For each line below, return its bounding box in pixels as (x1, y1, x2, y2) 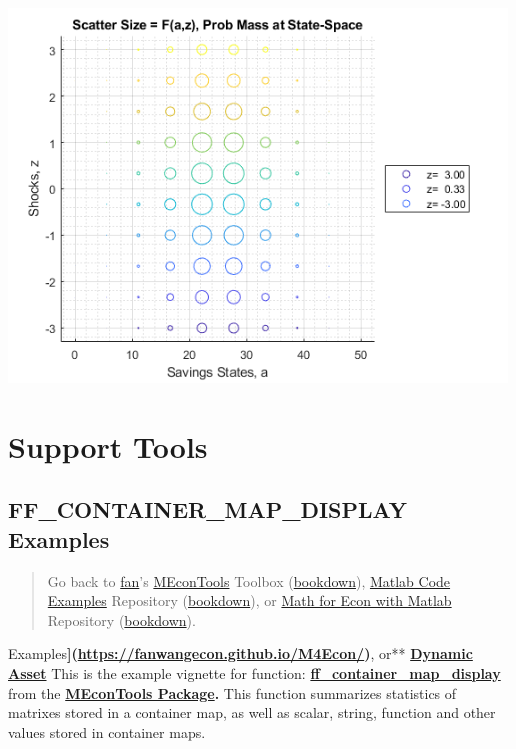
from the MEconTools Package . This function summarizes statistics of (8, 682, 457, 703)
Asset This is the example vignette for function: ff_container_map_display (8, 662, 501, 683)
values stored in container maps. (8, 721, 206, 742)
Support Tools (8, 425, 208, 466)
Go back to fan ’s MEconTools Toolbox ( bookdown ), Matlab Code (47, 570, 451, 591)
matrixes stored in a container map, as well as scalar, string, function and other (8, 702, 496, 723)
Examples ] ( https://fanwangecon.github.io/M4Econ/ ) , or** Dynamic (8, 643, 473, 664)
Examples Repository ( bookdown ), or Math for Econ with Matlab (47, 590, 452, 611)
